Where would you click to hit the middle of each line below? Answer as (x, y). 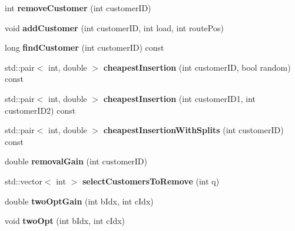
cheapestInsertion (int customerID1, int (180, 98)
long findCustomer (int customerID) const (84, 47)
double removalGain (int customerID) (76, 161)
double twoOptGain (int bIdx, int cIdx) (79, 201)
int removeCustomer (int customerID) (78, 8)
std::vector (24, 181)
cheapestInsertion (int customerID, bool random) (197, 67)
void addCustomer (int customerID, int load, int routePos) (114, 27)
